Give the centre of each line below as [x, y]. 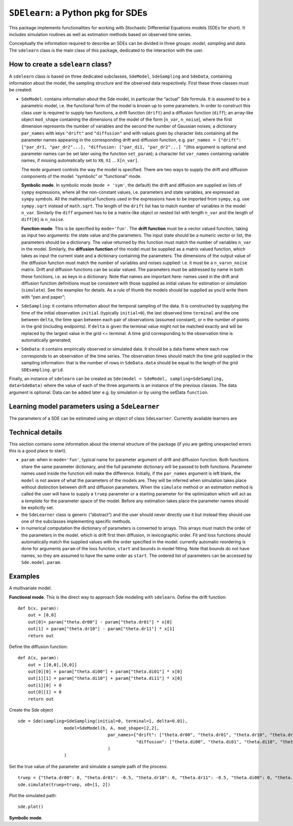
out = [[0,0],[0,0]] [52, 665]
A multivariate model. [31, 588]
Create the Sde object [31, 710]
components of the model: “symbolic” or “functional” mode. [81, 177]
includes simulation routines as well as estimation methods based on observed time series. [101, 34]
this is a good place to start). [38, 451]
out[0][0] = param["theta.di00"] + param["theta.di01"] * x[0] [105, 672]
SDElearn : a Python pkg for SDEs [78, 13]
